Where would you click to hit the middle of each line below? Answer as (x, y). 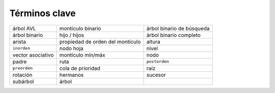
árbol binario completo (174, 35)
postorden (158, 61)
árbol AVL (24, 28)
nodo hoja (71, 48)
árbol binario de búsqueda (178, 28)
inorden (21, 48)
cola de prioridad (80, 68)
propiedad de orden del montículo (100, 41)
